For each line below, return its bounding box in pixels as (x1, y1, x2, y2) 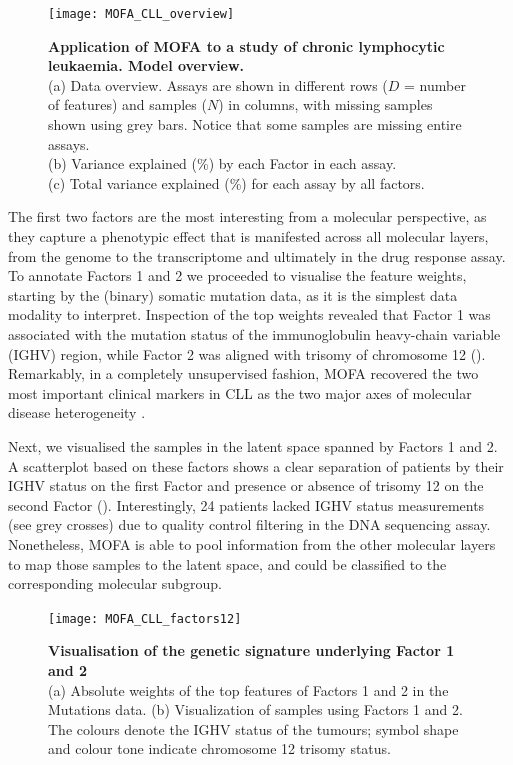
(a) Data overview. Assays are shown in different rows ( (48, 74, 388, 95)
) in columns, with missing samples (218, 94, 433, 115)
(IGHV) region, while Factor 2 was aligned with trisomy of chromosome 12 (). (8, 343, 486, 364)
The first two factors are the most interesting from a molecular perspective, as (8, 206, 487, 227)
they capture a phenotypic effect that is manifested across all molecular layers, (8, 226, 489, 246)
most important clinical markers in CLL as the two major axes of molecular (8, 382, 472, 403)
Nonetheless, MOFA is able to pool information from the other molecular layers (8, 533, 496, 554)
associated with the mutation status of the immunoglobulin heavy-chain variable (8, 323, 501, 344)
